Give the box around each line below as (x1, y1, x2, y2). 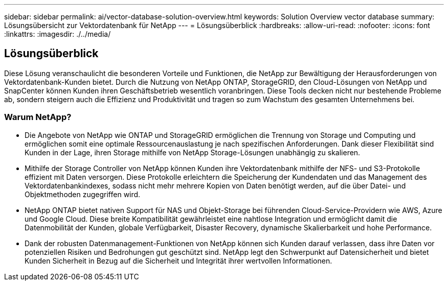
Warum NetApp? (4, 112, 72, 123)
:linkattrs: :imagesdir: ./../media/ (4, 30, 111, 38)
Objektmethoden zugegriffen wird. (25, 189, 141, 199)
